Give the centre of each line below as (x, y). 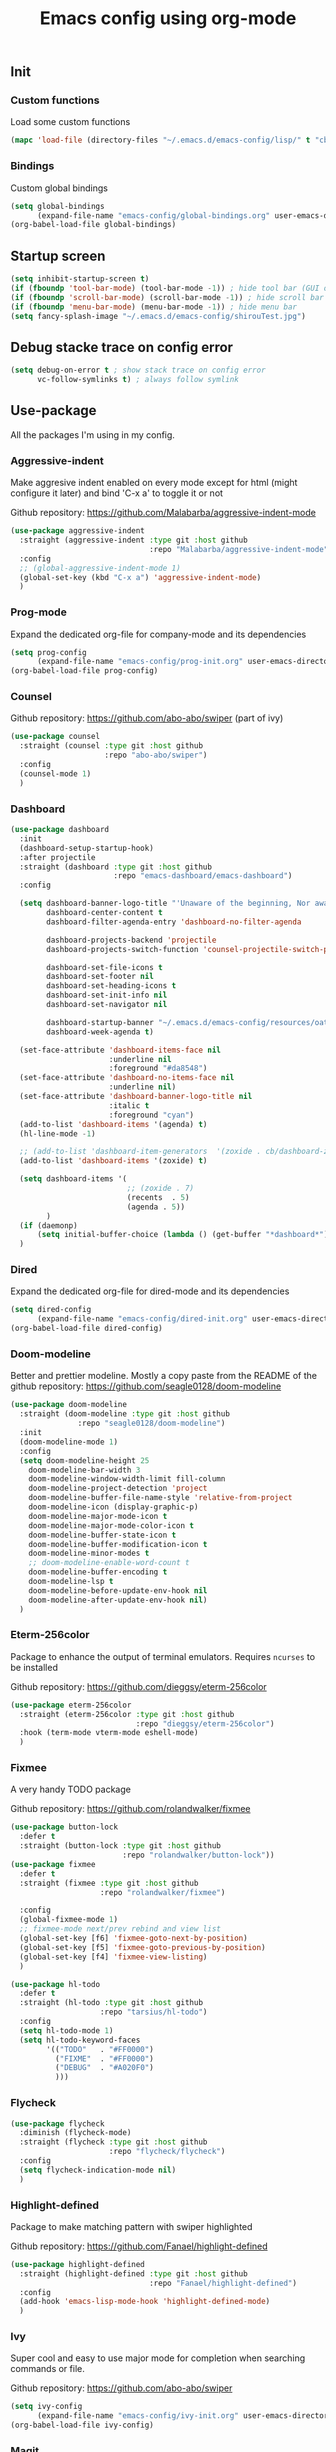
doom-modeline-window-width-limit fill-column (127, 1479)
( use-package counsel (55, 737)
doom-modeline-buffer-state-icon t (102, 1535)
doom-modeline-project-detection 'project (118, 1488)
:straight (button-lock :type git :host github (120, 1846)
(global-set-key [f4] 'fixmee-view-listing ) (113, 1957)
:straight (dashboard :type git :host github (116, 867)
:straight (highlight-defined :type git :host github (133, 2273)
